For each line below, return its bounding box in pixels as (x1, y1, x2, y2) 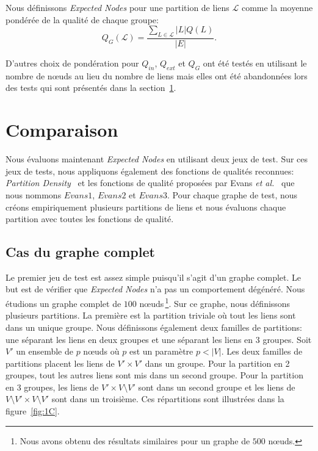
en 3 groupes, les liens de (5, 380, 99, 393)
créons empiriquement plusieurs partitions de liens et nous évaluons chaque (5, 200, 286, 213)
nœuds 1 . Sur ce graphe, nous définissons (139, 295, 291, 309)
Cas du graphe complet (5, 242, 155, 261)
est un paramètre (129, 345, 193, 358)
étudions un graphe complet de (5, 297, 121, 309)
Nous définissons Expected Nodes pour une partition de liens (5, 1, 229, 13)
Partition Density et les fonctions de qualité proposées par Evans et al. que (5, 176, 295, 189)
